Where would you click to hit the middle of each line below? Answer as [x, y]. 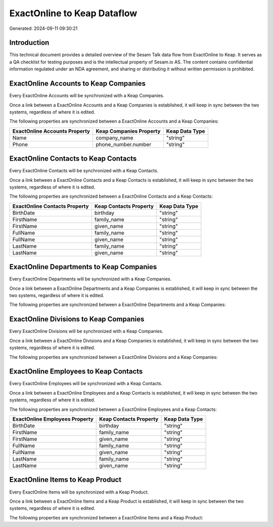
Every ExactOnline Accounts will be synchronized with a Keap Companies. [87, 96]
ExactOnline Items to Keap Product [65, 480]
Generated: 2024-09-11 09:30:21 [43, 28]
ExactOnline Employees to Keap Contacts [76, 372]
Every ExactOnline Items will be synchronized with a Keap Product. [79, 492]
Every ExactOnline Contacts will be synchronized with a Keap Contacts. [84, 171]
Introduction [29, 43]
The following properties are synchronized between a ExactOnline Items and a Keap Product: [106, 517]
